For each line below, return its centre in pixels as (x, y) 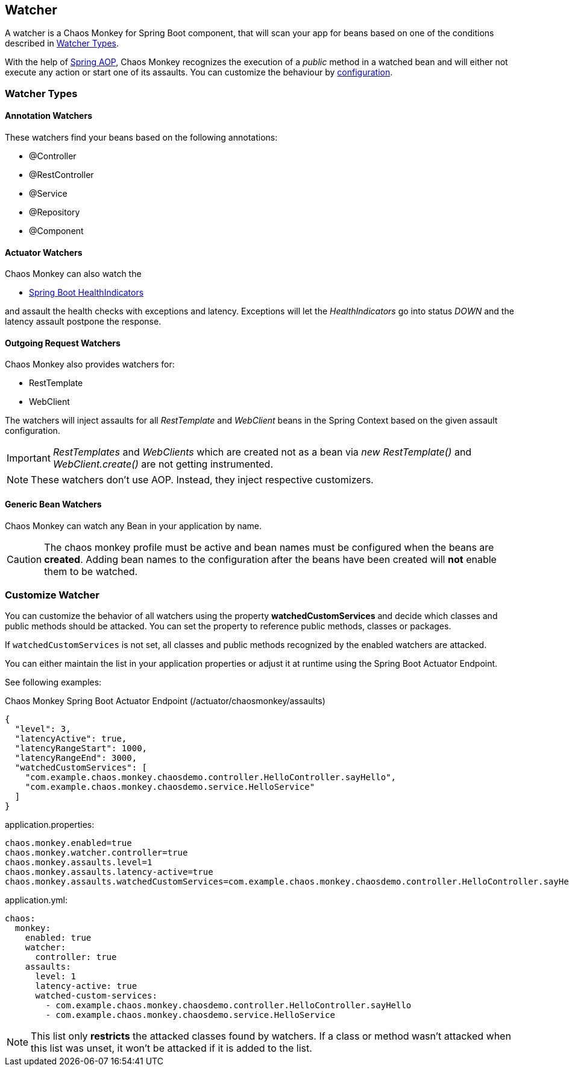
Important (29, 458)
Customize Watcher (52, 595)
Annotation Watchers (49, 116)
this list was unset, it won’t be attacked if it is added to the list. (171, 1048)
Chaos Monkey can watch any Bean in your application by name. (134, 526)
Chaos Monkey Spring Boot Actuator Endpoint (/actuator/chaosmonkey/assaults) (165, 701)
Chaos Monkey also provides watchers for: (90, 364)
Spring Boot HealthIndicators (86, 293)
